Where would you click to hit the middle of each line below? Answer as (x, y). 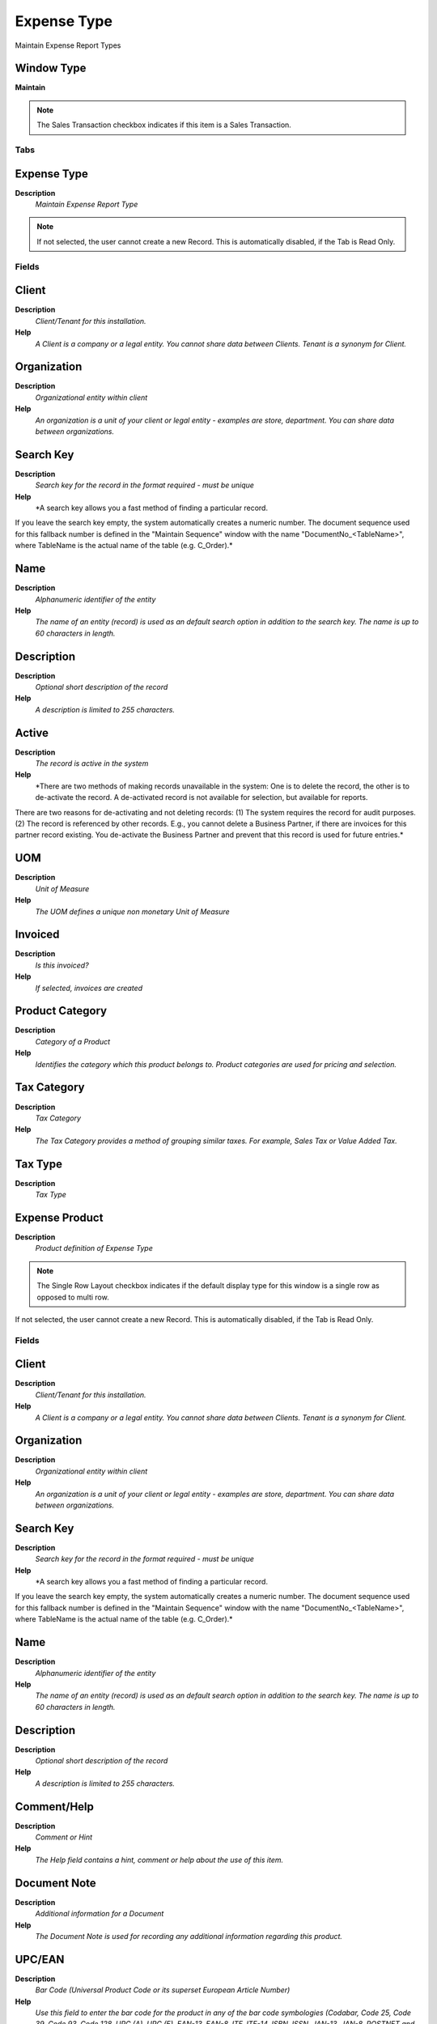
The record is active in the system (92, 763)
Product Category (61, 1011)
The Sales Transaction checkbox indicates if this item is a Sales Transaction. (164, 125)
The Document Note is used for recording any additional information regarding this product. (189, 1936)
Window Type (51, 68)
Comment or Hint (64, 1837)
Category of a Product (73, 1041)
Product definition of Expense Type (94, 1248)
